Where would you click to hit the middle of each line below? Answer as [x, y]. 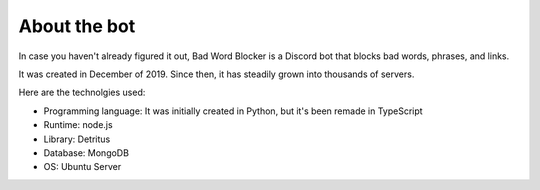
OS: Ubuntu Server [82, 167]
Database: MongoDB [86, 152]
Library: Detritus [77, 139]
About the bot [77, 26]
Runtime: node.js [78, 125]
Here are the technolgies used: [82, 92]
